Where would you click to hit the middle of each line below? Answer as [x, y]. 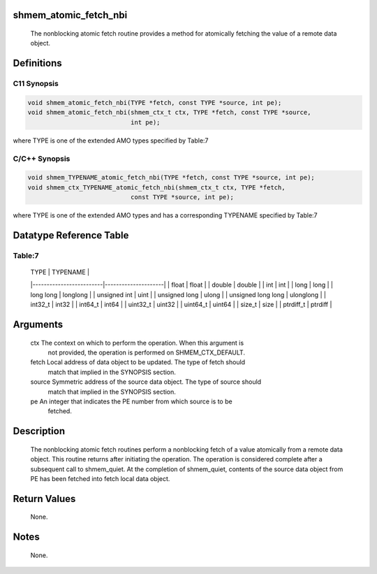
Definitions [37, 63]
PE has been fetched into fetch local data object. [100, 478]
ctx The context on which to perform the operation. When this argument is [137, 343]
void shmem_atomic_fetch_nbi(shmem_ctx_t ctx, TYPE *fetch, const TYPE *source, [169, 113]
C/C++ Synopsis [42, 159]
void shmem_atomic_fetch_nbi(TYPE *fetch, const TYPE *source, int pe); [155, 102]
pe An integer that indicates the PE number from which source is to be [132, 401]
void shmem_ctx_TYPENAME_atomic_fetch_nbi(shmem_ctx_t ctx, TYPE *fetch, [156, 187]
